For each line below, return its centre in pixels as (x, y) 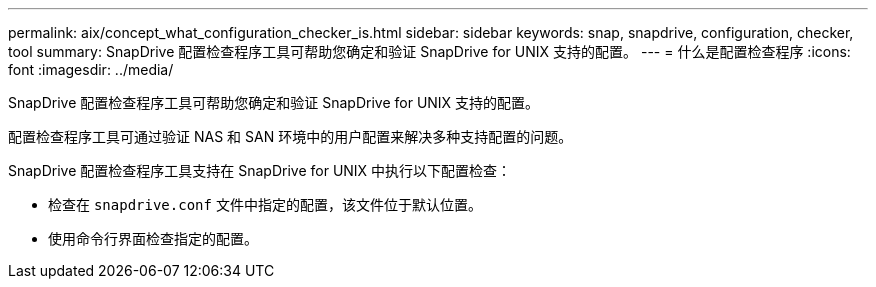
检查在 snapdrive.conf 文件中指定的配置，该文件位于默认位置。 (265, 204)
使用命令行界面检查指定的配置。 (153, 238)
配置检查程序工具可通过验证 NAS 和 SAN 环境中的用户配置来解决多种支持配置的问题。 (290, 136)
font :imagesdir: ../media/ (91, 69)
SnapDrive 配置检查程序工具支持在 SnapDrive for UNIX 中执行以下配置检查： (260, 170)
